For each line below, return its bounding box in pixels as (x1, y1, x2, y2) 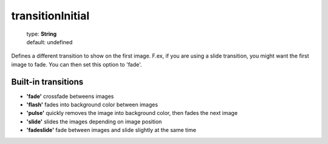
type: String (26, 30, 57, 38)
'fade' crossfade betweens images (26, 93, 114, 100)
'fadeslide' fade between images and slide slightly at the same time (26, 126, 197, 134)
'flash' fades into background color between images (26, 101, 158, 108)
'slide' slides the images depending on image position (26, 118, 162, 125)
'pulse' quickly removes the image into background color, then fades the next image (26, 110, 238, 117)
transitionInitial (11, 9, 90, 22)
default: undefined (26, 38, 73, 45)
